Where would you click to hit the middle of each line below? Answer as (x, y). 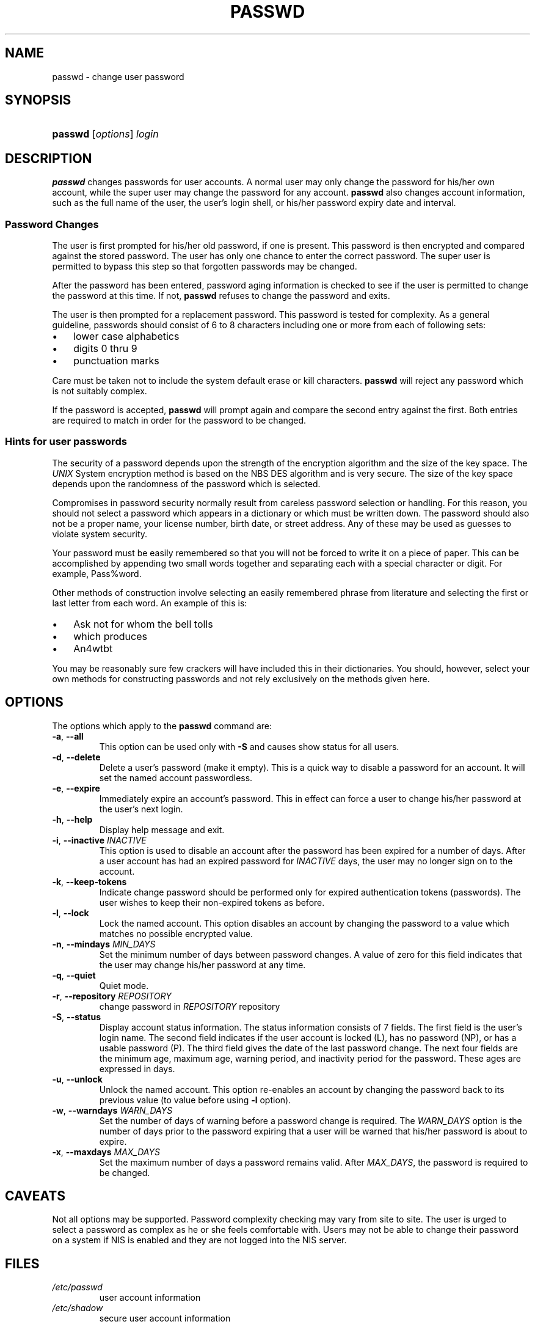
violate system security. (100, 534)
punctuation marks (116, 361)
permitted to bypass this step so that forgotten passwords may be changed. (205, 267)
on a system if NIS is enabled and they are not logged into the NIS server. (199, 1240)
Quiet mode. (124, 985)
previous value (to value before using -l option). (195, 1100)
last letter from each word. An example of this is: (150, 603)
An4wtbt (93, 648)
